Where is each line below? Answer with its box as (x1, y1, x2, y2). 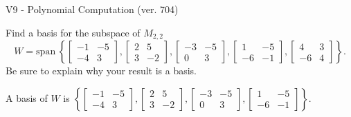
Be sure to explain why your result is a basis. (6, 63, 197, 78)
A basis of (6, 90, 48, 105)
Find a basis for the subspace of (6, 25, 141, 39)
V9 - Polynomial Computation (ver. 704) (6, 2, 179, 16)
